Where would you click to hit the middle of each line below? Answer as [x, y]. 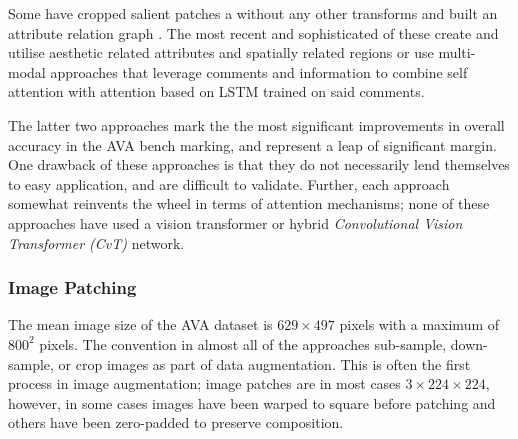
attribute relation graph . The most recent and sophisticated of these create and [253, 32]
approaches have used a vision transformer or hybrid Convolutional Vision [235, 222]
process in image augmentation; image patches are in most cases [204, 383]
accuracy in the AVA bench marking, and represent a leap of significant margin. [252, 144]
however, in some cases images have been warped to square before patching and [252, 402]
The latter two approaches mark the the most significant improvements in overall [256, 124]
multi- [457, 52]
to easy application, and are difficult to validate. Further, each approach [229, 183]
